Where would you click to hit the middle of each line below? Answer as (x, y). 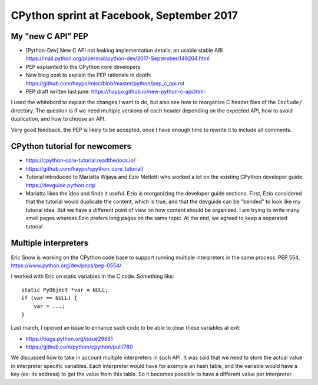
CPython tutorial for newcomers (71, 146)
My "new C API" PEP (49, 36)
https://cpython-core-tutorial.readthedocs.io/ (80, 160)
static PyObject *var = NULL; (65, 290)
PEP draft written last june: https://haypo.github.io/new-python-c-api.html (115, 92)
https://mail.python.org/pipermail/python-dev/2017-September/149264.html (117, 58)
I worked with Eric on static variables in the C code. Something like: (92, 276)
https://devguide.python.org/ (61, 185)
